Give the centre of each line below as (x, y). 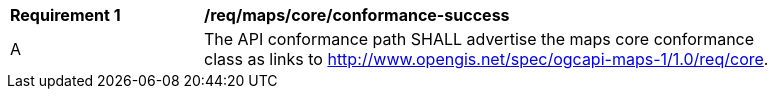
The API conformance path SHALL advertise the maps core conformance (479, 39)
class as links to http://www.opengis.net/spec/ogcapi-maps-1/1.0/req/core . (486, 59)
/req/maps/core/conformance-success (357, 15)
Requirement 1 (65, 15)
